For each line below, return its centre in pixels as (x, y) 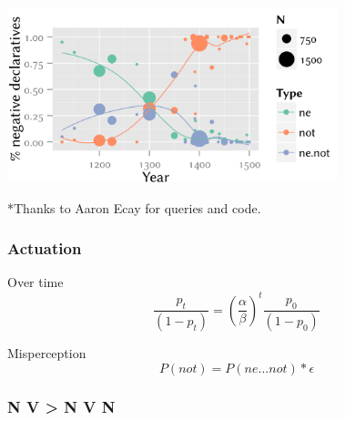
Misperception (47, 352)
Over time (36, 282)
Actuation (45, 248)
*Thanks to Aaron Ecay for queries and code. (134, 207)
